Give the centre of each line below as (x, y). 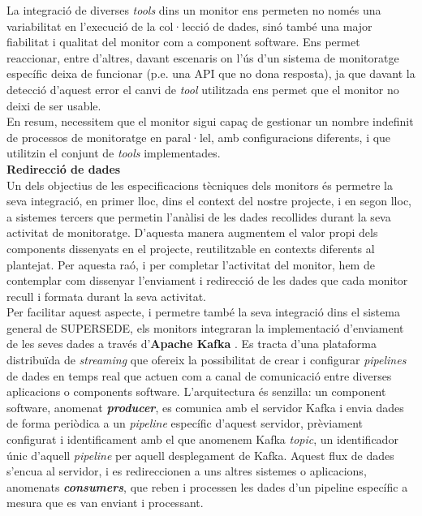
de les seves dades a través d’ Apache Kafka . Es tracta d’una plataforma (192, 344)
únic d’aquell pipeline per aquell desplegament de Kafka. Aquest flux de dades (200, 455)
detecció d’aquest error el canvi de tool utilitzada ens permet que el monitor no (203, 89)
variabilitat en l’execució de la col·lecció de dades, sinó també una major (189, 26)
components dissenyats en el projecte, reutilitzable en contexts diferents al (191, 248)
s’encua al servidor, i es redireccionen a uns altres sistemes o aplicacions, (187, 471)
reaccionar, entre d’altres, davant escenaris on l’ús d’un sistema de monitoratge (203, 57)
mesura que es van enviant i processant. (105, 503)
